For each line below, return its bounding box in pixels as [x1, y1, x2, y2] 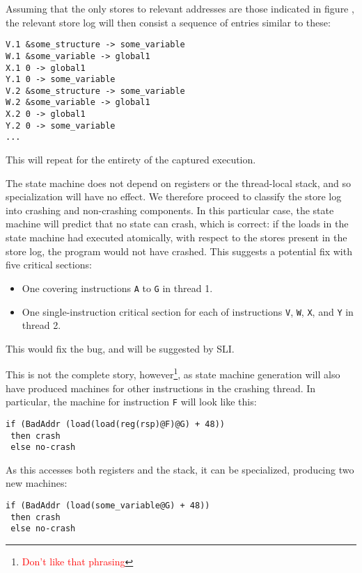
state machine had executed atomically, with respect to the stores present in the [6, 230, 347, 245]
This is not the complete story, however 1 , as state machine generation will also [6, 365, 340, 381]
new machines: [6, 476, 68, 490]
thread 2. [22, 318, 61, 332]
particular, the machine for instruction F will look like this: [6, 394, 257, 409]
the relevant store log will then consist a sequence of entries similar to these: [6, 15, 331, 29]
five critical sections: [6, 257, 92, 272]
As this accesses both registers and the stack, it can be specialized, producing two [6, 462, 354, 476]
